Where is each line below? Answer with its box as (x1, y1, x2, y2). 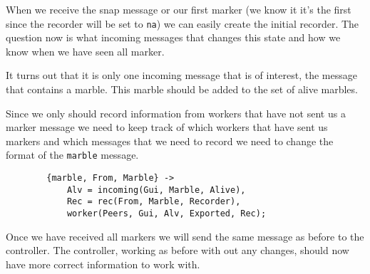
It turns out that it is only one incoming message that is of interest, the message (6, 68, 357, 83)
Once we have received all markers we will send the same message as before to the (6, 228, 364, 243)
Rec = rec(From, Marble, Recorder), (66, 196, 241, 207)
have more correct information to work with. (6, 256, 200, 271)
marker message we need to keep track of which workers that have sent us (6, 120, 328, 135)
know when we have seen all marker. (6, 43, 165, 58)
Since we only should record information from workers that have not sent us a (6, 105, 346, 120)
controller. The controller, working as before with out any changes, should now (6, 243, 349, 258)
